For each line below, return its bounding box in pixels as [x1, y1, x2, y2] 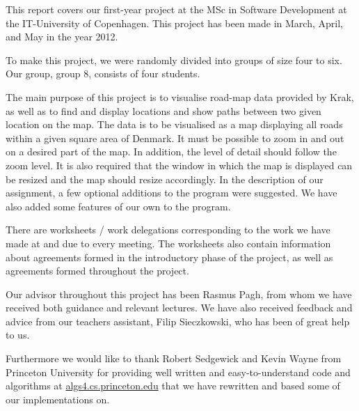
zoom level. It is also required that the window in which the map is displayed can [6, 157, 353, 172]
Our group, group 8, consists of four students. [6, 66, 200, 81]
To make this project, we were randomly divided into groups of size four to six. [6, 52, 342, 67]
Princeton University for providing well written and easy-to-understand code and [6, 364, 351, 379]
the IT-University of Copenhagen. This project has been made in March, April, [6, 15, 343, 30]
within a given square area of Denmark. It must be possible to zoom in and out [6, 130, 344, 145]
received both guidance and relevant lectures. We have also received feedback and [6, 300, 353, 315]
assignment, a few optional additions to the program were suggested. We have [6, 185, 337, 200]
